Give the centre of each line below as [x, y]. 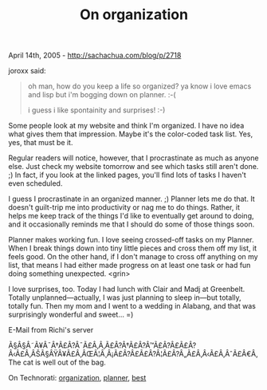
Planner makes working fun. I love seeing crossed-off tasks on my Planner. [131, 240]
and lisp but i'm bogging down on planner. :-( [102, 95]
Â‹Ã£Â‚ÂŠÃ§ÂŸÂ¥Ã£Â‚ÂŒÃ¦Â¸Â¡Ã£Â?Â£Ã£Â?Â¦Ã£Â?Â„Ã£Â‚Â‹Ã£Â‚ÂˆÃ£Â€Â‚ [133, 354]
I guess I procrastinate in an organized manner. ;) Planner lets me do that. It [132, 199]
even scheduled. [35, 183]
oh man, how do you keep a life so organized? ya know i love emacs [139, 86]
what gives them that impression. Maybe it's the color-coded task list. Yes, [131, 134]
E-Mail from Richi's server [51, 330]
